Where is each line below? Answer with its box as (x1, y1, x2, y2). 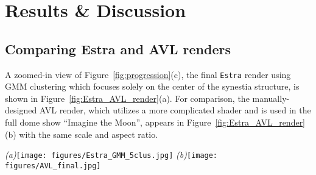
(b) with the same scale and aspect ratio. (5, 127, 158, 140)
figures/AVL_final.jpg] (5, 161, 101, 170)
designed (5, 104, 37, 116)
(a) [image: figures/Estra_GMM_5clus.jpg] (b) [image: (5, 148, 218, 161)
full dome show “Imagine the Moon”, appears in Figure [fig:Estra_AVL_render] (5, 116, 306, 129)
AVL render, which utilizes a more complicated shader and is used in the (39, 104, 311, 116)
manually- (252, 91, 290, 104)
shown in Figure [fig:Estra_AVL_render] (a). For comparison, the (5, 91, 250, 104)
